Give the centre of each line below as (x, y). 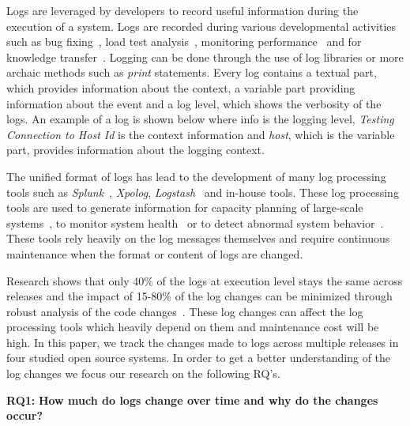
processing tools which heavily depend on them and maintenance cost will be (193, 327)
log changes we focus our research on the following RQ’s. (143, 373)
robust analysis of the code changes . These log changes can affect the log (185, 311)
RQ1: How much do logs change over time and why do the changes (192, 400)
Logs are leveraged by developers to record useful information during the (182, 10)
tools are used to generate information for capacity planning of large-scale (185, 207)
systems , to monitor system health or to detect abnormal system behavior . (195, 222)
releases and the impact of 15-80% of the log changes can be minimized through (199, 296)
